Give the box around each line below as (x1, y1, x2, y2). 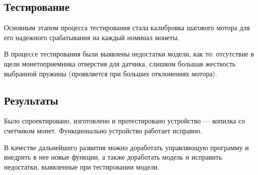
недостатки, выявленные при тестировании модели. (4, 161, 160, 172)
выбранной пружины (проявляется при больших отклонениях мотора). (4, 68, 217, 78)
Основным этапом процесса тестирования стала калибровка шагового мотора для (4, 22, 250, 33)
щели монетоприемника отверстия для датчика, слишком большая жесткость (4, 58, 236, 68)
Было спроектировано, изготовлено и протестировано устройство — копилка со (4, 116, 245, 126)
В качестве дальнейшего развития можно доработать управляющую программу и (4, 142, 249, 152)
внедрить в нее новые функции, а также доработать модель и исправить (4, 152, 222, 162)
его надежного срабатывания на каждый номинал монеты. (4, 32, 179, 42)
